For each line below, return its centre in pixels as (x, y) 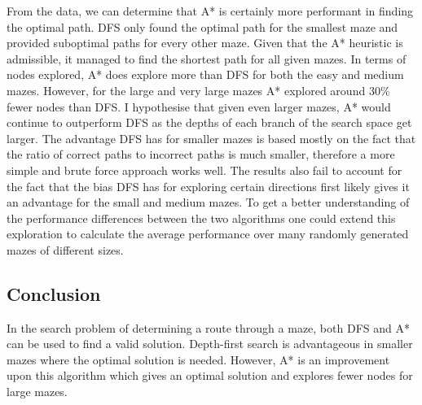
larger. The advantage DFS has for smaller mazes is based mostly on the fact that (211, 138)
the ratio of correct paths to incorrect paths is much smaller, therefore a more (201, 154)
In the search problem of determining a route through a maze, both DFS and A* (208, 327)
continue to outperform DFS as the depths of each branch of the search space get (209, 122)
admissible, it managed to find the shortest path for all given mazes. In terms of (207, 58)
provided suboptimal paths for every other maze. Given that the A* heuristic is (205, 43)
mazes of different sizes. (65, 249)
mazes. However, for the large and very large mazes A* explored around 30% (198, 90)
